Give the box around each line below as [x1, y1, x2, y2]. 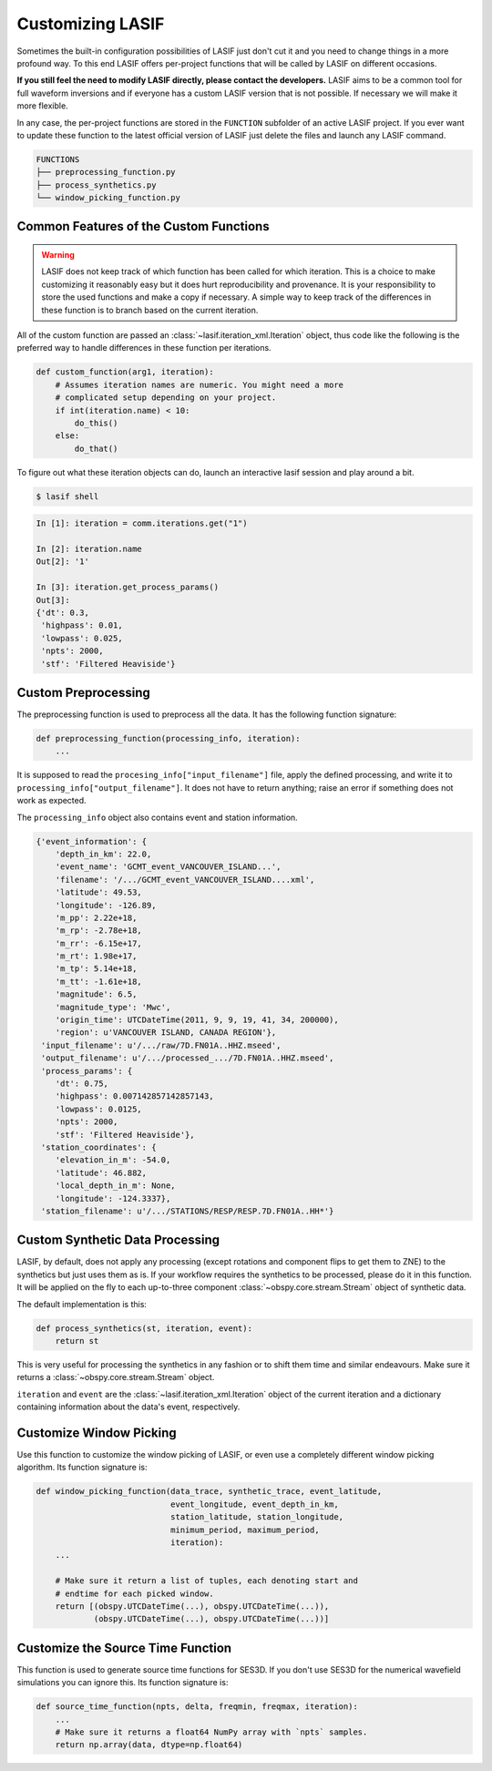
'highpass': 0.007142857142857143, [55, 1091, 214, 1101]
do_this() [74, 417, 118, 428]
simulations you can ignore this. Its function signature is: [16, 1677, 229, 1688]
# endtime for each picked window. [55, 1588, 214, 1599]
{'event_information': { [36, 836, 148, 846]
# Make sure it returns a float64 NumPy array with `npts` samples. [55, 1726, 368, 1737]
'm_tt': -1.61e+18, [55, 976, 143, 987]
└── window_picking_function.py [36, 192, 181, 203]
